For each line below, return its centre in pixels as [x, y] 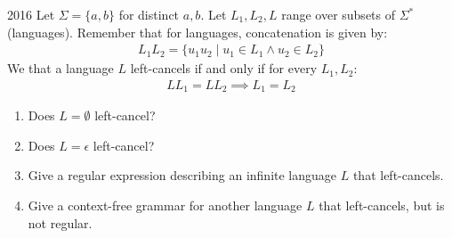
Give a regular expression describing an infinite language [182, 175]
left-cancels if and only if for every [224, 68]
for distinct [149, 14]
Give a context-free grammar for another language [165, 205]
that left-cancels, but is [382, 205]
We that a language [61, 68]
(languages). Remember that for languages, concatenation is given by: [198, 32]
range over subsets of [339, 14]
